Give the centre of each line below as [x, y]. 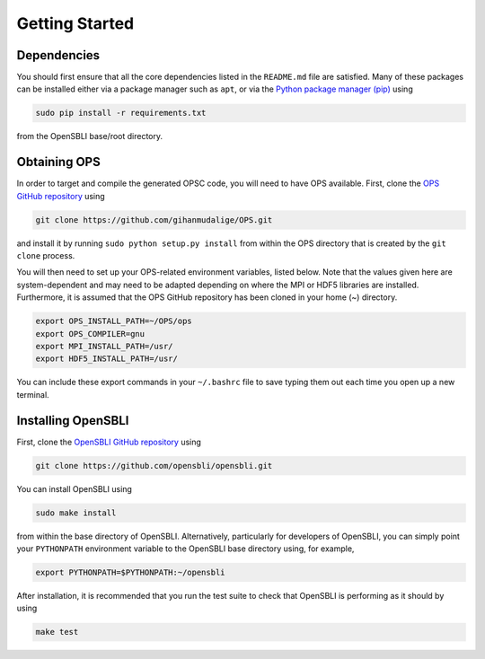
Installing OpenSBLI [73, 421]
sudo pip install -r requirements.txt [121, 113]
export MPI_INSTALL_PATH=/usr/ [105, 347]
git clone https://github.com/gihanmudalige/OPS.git [154, 220]
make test [57, 632]
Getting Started [75, 23]
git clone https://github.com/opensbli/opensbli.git [154, 466]
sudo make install [76, 513]
